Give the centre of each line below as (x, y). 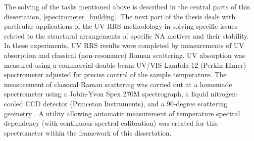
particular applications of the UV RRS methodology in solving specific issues (121, 26)
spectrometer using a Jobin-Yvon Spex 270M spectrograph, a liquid (106, 94)
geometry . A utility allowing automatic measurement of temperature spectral (122, 113)
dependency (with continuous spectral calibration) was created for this (111, 123)
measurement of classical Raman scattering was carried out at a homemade (118, 84)
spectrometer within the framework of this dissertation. (88, 132)
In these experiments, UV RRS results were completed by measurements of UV (124, 45)
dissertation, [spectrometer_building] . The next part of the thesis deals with (120, 16)
